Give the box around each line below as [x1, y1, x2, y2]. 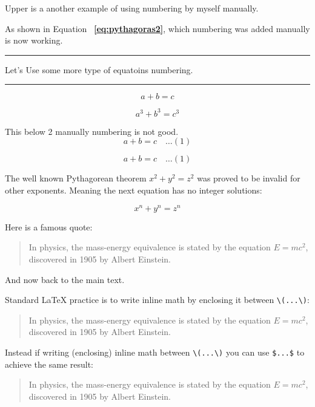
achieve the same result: [5, 357, 93, 370]
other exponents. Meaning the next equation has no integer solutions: [5, 184, 262, 197]
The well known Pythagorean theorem [5, 172, 147, 184]
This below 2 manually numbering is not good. [5, 125, 179, 137]
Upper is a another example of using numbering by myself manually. [5, 2, 259, 14]
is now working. [5, 34, 63, 47]
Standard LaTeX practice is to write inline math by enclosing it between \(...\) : [5, 293, 310, 306]
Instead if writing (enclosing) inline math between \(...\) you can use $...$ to [5, 345, 305, 358]
